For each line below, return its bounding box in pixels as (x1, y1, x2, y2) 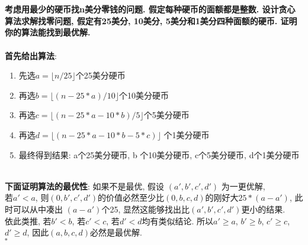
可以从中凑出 (12, 202, 63, 215)
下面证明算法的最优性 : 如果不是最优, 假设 (5, 179, 165, 192)
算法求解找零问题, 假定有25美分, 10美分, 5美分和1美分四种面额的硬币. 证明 (5, 14, 297, 27)
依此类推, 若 (5, 214, 52, 227)
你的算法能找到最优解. (5, 26, 91, 38)
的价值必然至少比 (98, 191, 164, 204)
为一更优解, (221, 179, 265, 192)
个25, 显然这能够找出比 (101, 202, 190, 215)
